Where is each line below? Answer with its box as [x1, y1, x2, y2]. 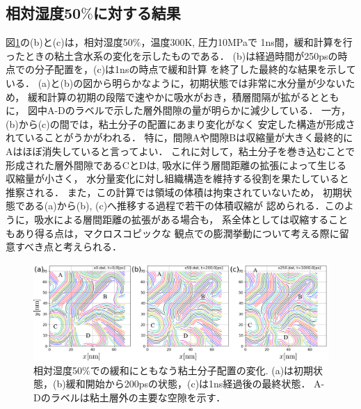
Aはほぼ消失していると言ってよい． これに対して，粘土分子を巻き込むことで [6, 143, 355, 158]
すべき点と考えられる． [15, 239, 122, 254]
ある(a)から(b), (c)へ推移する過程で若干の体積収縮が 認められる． [24, 198, 325, 213]
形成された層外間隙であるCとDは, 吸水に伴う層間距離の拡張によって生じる [6, 157, 347, 172]
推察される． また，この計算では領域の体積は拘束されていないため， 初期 [6, 184, 342, 199]
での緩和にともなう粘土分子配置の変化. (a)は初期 [90, 362, 314, 377]
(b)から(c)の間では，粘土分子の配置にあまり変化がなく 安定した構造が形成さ [6, 116, 355, 131]
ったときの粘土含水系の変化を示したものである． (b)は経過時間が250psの [6, 48, 338, 63]
